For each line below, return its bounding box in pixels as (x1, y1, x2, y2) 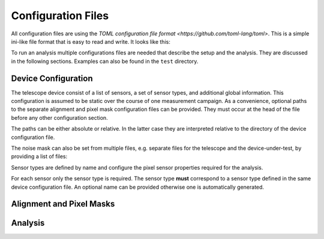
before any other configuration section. (11, 114, 108, 121)
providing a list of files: (11, 153, 68, 160)
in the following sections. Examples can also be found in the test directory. (11, 58, 199, 65)
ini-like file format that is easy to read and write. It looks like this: (11, 38, 170, 45)
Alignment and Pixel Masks (11, 199, 115, 209)
